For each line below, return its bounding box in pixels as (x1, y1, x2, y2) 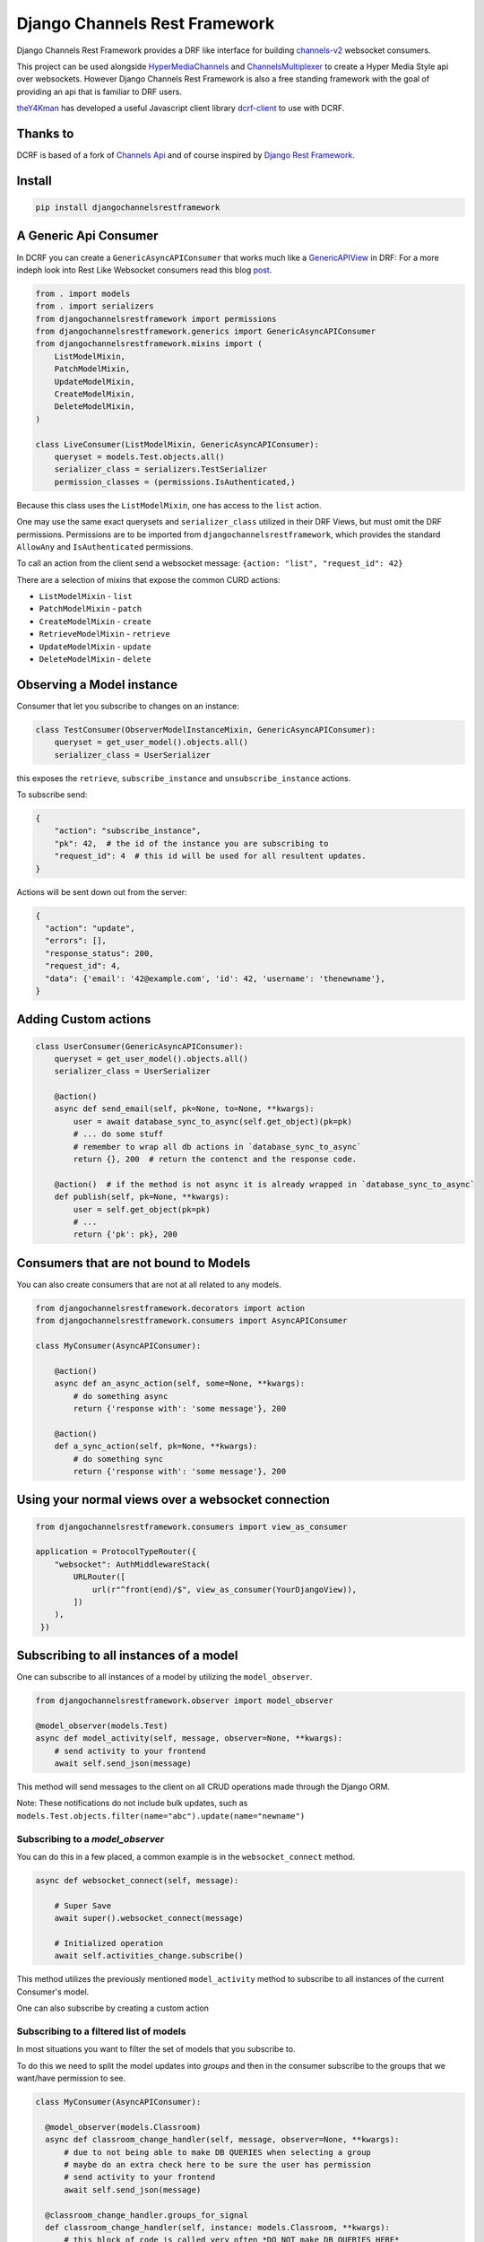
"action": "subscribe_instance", (54, 826, 202, 836)
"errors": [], (45, 935, 108, 946)
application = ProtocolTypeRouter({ (35, 1547, 197, 1557)
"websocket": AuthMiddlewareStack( (54, 1559, 211, 1569)
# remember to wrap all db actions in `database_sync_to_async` (73, 1142, 362, 1151)
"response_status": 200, (45, 948, 154, 959)
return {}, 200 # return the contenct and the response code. (73, 1154, 358, 1165)
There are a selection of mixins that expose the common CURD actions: (16, 574, 281, 585)
